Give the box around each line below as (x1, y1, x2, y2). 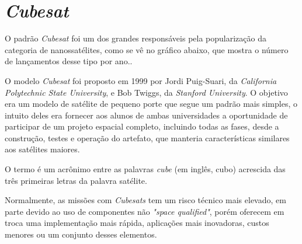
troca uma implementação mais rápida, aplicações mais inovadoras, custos (5, 217, 269, 229)
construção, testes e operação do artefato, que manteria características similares (5, 131, 290, 144)
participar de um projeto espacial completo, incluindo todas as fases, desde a (5, 120, 279, 133)
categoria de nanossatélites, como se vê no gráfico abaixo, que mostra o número (5, 43, 289, 55)
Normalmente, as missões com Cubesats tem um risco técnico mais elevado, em (5, 194, 286, 206)
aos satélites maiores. (5, 143, 80, 155)
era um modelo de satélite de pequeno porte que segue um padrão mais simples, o (5, 97, 297, 110)
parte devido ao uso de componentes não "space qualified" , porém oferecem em (5, 205, 284, 217)
